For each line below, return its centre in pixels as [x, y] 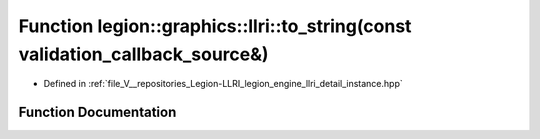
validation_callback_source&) [143, 54]
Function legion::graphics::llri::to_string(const [215, 26]
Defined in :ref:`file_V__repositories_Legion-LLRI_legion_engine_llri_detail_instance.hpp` [223, 84]
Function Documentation [97, 112]
